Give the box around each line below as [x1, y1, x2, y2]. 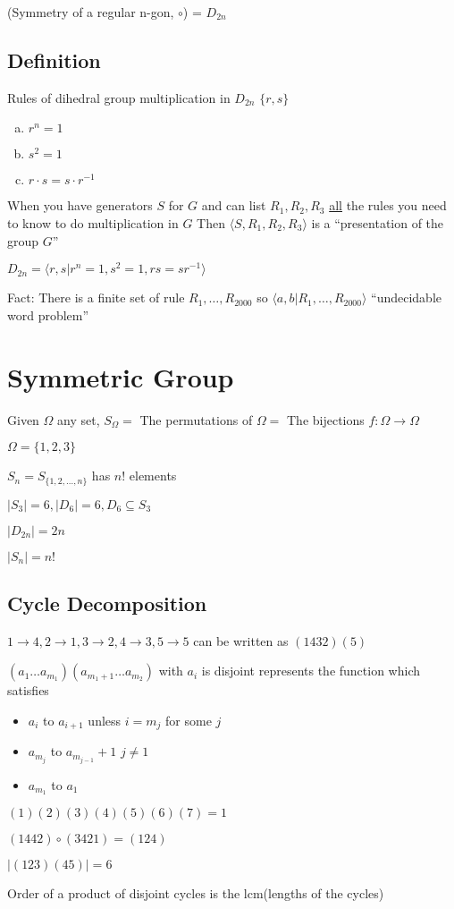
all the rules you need [329, 196, 447, 215]
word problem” [7, 305, 89, 324]
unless [88, 711, 122, 729]
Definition [7, 46, 101, 73]
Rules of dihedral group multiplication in [7, 88, 231, 106]
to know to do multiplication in [7, 213, 179, 232]
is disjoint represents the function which [201, 661, 421, 680]
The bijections [287, 410, 365, 429]
